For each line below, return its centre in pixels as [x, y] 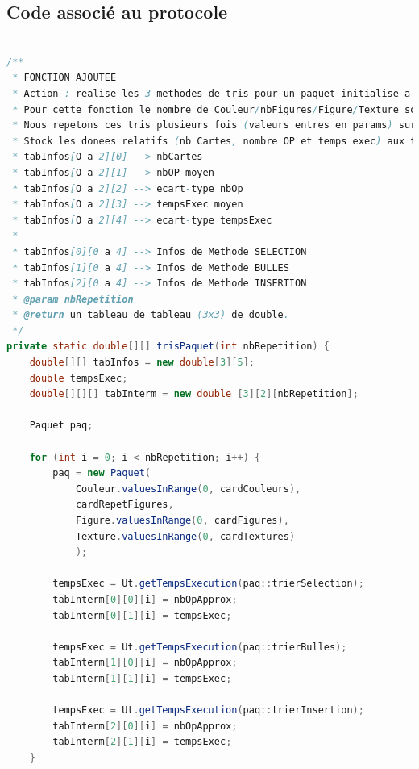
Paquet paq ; [61, 426]
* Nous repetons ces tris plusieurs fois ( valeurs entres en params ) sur [214, 125]
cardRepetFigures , [124, 505]
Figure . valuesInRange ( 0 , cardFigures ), [182, 521]
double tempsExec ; [79, 378]
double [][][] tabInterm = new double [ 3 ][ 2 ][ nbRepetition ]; [194, 394]
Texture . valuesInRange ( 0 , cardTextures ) [185, 536]
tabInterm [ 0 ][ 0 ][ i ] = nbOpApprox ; [145, 599]
